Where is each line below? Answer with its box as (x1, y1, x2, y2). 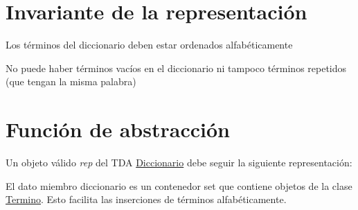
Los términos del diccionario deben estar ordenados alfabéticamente (6, 37, 293, 52)
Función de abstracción (6, 115, 230, 143)
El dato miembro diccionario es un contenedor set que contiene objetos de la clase (6, 178, 352, 193)
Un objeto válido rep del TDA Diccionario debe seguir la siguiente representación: (6, 155, 352, 170)
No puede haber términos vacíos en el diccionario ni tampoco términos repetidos (6, 60, 347, 75)
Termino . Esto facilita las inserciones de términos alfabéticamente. (6, 192, 287, 207)
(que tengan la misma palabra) (6, 74, 136, 89)
